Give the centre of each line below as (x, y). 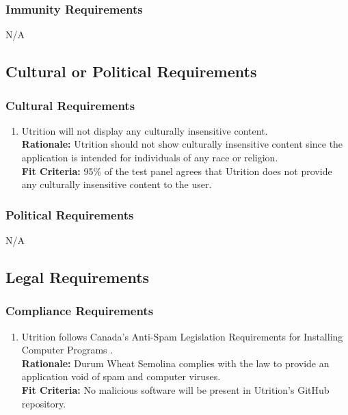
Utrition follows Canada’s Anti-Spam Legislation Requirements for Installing (182, 336)
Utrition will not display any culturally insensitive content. (145, 130)
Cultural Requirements (70, 105)
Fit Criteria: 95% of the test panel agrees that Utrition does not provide (177, 171)
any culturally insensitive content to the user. (117, 184)
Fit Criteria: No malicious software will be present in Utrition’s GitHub (175, 389)
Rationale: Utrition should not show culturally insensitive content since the (182, 144)
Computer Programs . (67, 350)
